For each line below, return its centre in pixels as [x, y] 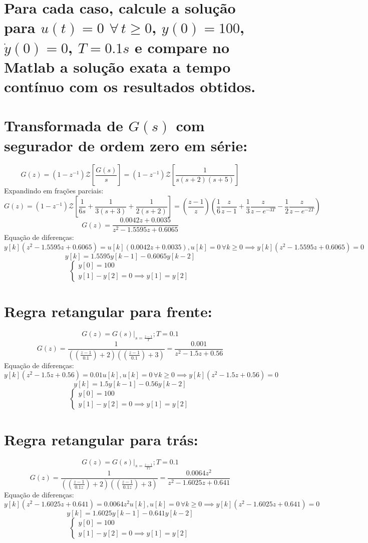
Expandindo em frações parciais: [54, 191]
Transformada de [64, 125]
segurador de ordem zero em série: [126, 145]
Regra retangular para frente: [108, 311]
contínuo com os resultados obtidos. [130, 86]
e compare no [182, 47]
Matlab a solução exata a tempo [117, 66]
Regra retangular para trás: [101, 439]
